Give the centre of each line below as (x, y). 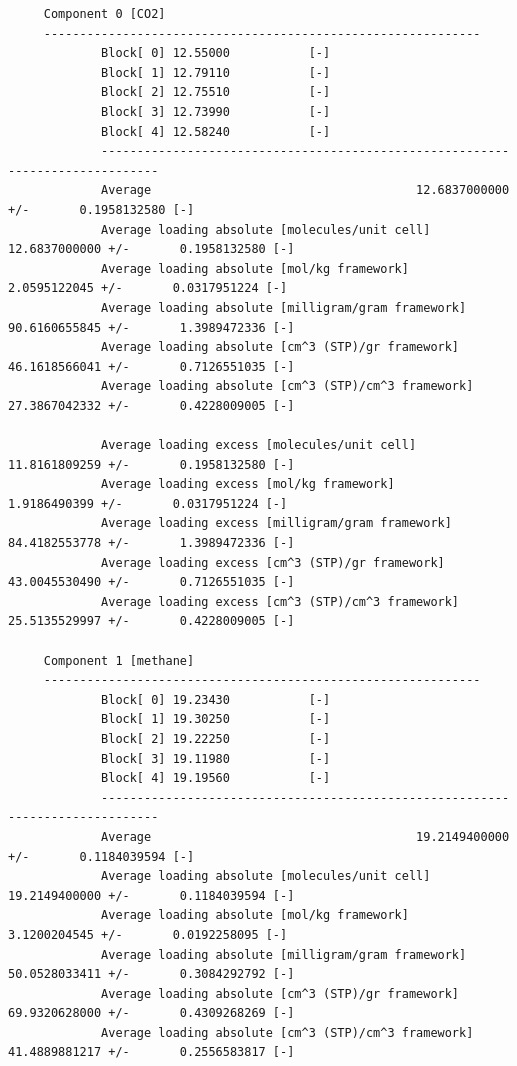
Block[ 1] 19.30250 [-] (216, 719)
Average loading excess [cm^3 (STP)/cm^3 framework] (280, 601)
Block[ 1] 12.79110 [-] (216, 72)
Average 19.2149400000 (305, 836)
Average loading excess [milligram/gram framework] (276, 523)
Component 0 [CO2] (104, 14)
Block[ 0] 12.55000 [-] (216, 53)
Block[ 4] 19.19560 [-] (216, 778)
